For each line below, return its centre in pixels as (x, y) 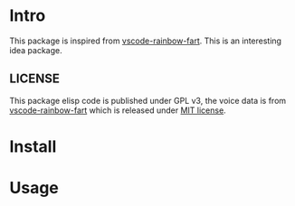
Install (33, 146)
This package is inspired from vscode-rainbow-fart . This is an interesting (146, 41)
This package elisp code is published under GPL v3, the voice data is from (148, 100)
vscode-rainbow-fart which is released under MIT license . (118, 110)
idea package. (36, 50)
